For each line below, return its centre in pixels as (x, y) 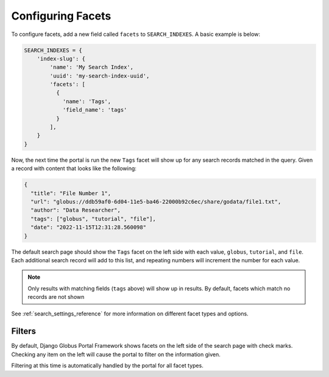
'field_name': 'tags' (95, 110)
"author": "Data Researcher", (76, 210)
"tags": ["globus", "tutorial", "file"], (94, 219)
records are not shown (56, 297)
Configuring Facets (61, 16)
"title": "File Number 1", (71, 193)
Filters (24, 332)
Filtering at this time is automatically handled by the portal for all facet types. (107, 365)
